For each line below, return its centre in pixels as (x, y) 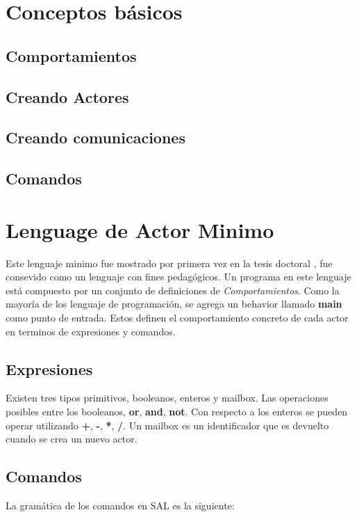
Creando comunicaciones (96, 137)
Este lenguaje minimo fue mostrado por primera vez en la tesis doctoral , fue (169, 263)
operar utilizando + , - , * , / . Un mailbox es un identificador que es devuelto (167, 425)
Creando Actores (67, 96)
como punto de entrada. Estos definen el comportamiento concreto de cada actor (177, 317)
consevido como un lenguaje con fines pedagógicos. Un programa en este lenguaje (178, 277)
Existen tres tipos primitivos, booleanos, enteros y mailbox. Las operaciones (167, 398)
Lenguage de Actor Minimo (140, 229)
